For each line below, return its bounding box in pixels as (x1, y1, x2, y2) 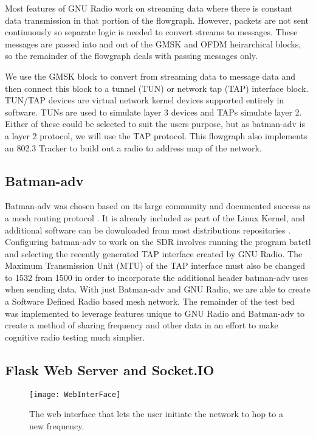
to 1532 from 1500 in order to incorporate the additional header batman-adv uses (5, 271, 308, 283)
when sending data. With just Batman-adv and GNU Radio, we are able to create (5, 283, 311, 296)
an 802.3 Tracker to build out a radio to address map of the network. (5, 141, 262, 154)
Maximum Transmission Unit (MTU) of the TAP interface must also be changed (5, 259, 306, 272)
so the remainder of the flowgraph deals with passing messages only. (5, 49, 258, 62)
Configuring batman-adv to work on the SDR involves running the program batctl (5, 235, 311, 248)
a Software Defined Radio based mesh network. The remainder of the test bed (5, 295, 295, 308)
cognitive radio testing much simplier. (5, 330, 145, 343)
